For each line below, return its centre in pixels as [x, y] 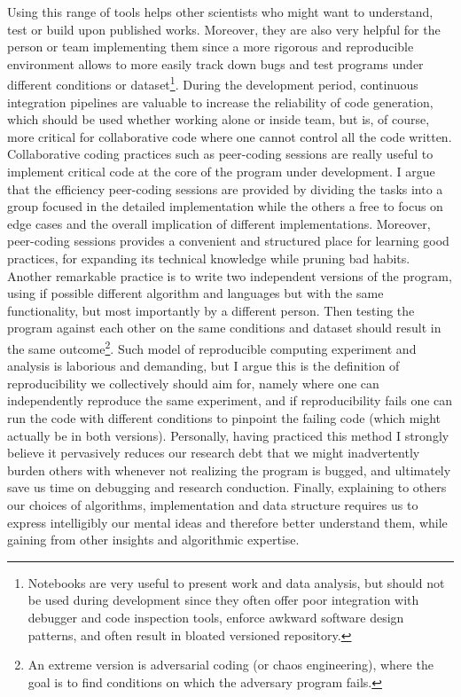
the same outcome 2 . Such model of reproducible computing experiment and [212, 347]
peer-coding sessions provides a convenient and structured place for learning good [228, 241]
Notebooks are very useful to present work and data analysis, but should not [236, 582]
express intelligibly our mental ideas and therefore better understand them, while [227, 522]
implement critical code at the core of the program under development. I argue [221, 171]
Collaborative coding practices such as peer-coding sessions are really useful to [220, 154]
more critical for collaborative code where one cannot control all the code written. [230, 136]
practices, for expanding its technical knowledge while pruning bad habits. [209, 258]
